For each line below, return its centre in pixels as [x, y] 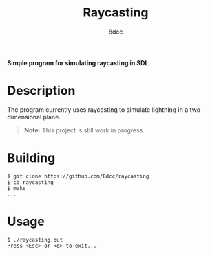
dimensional [24, 117]
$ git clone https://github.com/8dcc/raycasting [78, 176]
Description [41, 91]
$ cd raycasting [30, 182]
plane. [52, 117]
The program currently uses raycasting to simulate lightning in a [98, 109]
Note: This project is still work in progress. [84, 130]
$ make [17, 188]
